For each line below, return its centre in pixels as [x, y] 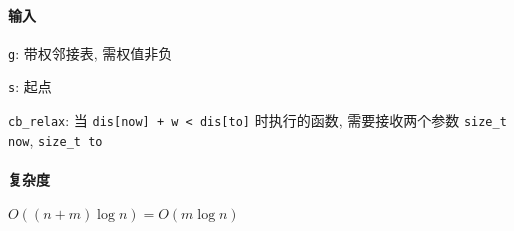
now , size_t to [55, 139]
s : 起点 [30, 86]
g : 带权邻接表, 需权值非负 [90, 52]
